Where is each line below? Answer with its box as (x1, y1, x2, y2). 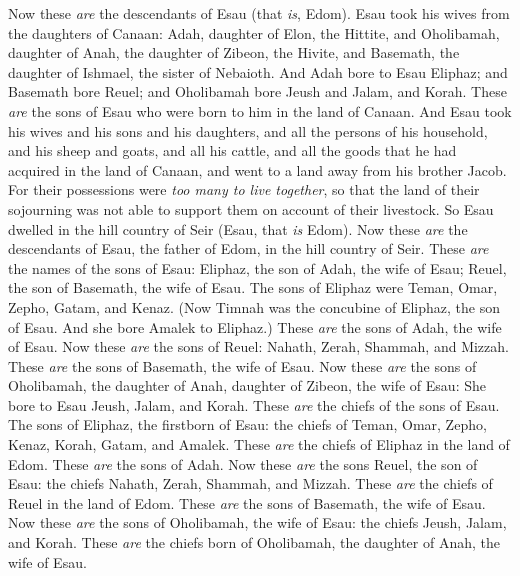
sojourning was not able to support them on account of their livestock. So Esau (8, 198, 494, 219)
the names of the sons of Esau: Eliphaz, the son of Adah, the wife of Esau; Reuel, (8, 257, 507, 278)
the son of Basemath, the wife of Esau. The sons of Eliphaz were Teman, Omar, (8, 277, 498, 298)
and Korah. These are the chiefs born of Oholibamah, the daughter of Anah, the (8, 532, 500, 553)
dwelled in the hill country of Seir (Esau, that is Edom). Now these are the (8, 218, 468, 239)
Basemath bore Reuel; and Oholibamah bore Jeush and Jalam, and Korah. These (8, 81, 507, 102)
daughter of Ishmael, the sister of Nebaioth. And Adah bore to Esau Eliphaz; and (8, 61, 508, 82)
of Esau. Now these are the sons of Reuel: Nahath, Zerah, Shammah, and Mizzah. (8, 336, 509, 357)
